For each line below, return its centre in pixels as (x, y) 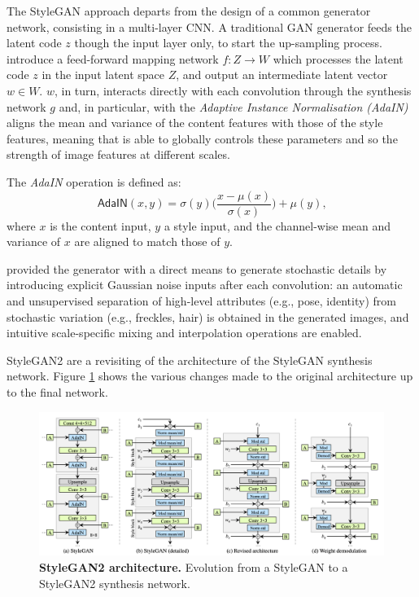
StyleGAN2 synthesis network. (115, 583)
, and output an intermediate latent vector (282, 75)
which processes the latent (338, 58)
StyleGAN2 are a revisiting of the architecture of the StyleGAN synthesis (190, 360)
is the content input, (100, 225)
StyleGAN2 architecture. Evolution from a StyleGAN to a (194, 566)
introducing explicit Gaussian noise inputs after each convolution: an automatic (205, 285)
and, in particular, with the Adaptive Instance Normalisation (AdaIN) (234, 106)
